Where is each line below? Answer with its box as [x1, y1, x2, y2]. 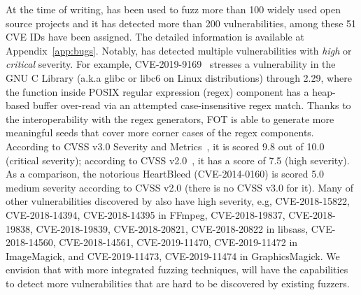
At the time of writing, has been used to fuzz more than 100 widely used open [6, 2, 341, 16]
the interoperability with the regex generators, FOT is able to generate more [6, 111, 334, 126]
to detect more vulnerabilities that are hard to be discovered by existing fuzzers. [6, 275, 350, 290]
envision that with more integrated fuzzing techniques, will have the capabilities [6, 262, 348, 277]
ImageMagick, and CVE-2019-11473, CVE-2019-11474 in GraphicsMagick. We [6, 248, 340, 263]
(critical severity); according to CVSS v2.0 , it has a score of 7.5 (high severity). [6, 152, 350, 167]
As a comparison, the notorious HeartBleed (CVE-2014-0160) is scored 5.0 [6, 166, 325, 181]
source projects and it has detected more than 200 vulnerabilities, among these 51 [6, 15, 357, 30]
